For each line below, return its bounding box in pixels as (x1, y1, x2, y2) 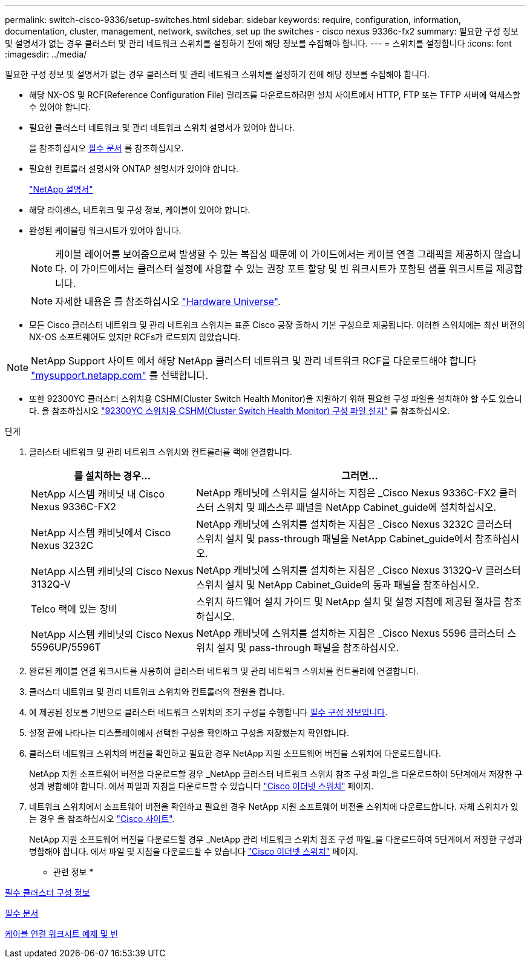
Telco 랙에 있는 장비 (31, 603, 117, 615)
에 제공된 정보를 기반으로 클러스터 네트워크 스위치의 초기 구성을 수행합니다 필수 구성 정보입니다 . (29, 707, 388, 717)
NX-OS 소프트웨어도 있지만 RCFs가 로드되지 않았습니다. (29, 332, 241, 342)
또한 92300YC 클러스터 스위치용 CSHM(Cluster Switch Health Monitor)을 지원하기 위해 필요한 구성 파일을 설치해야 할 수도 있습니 (29, 393, 522, 404)
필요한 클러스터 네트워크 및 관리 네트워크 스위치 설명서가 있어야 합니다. (29, 122, 295, 133)
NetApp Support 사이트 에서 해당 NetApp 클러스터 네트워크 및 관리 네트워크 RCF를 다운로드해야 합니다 (31, 355, 476, 367)
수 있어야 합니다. (29, 102, 91, 112)
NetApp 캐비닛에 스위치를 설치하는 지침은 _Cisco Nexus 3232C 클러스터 (196, 518, 512, 530)
